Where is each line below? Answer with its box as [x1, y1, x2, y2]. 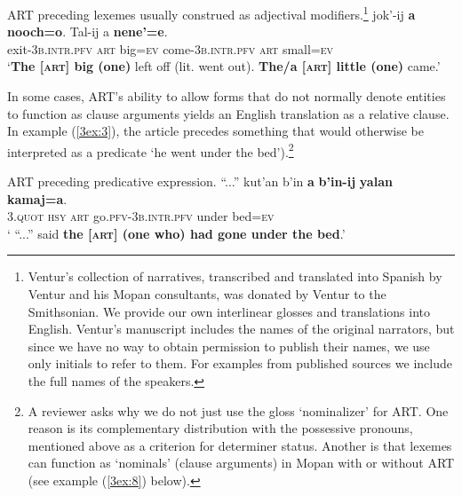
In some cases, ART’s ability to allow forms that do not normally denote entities [7, 87, 446, 106]
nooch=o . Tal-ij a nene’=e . [7, 22, 168, 41]
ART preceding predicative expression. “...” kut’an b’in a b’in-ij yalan [7, 172, 393, 191]
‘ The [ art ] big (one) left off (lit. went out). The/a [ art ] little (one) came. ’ [7, 57, 441, 75]
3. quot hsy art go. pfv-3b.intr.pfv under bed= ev [7, 207, 275, 225]
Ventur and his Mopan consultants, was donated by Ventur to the [28, 285, 386, 303]
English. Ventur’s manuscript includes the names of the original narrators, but [28, 319, 455, 338]
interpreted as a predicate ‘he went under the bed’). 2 [7, 139, 294, 161]
